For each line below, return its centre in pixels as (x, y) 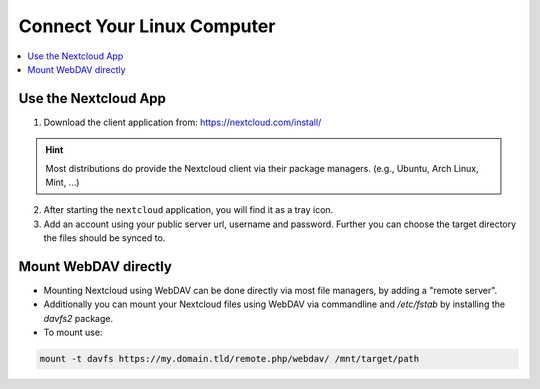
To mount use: (73, 332)
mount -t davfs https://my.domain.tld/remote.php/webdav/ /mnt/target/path (229, 359)
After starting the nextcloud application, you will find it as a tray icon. (188, 210)
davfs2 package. (78, 318)
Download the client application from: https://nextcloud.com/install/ (182, 122)
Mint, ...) (62, 182)
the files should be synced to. (104, 238)
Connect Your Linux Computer (147, 26)
